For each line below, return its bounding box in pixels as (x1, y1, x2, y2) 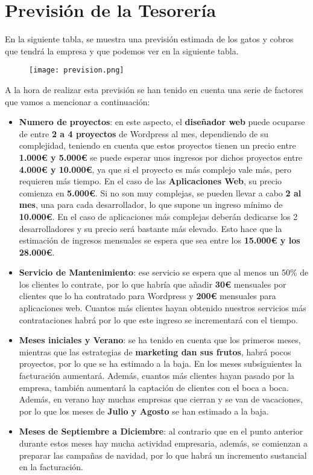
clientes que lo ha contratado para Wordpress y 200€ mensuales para (19, 289, 276, 302)
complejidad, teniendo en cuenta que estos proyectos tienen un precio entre (19, 139, 296, 152)
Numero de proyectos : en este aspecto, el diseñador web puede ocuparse (19, 115, 305, 128)
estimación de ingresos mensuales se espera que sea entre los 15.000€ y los (19, 234, 300, 247)
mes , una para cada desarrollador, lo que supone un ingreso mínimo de (19, 198, 283, 211)
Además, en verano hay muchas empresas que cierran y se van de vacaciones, (19, 393, 303, 406)
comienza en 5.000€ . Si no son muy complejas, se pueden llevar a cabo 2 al (19, 186, 302, 199)
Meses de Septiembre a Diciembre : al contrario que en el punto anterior (19, 425, 303, 438)
